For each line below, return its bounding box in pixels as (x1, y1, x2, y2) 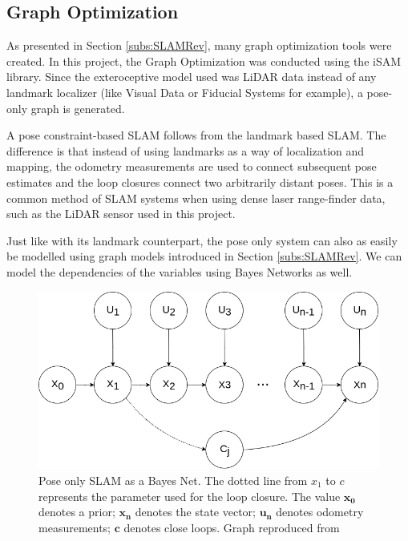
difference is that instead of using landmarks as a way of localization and (6, 142, 365, 159)
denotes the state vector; (135, 503, 256, 520)
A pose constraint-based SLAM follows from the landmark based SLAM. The (6, 127, 386, 143)
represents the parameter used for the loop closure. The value (38, 487, 341, 504)
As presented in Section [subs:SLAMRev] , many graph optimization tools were (6, 37, 392, 54)
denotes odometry (276, 503, 364, 520)
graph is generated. (30, 99, 125, 116)
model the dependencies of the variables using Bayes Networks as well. (6, 263, 353, 280)
